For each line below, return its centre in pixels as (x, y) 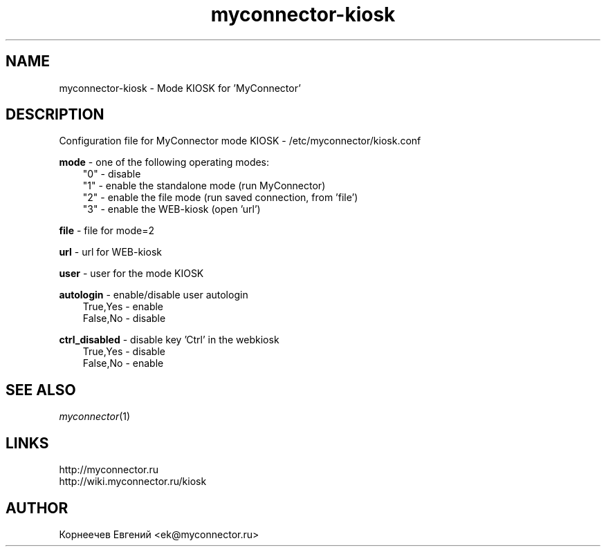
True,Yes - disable (124, 352)
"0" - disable (112, 174)
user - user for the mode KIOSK (131, 274)
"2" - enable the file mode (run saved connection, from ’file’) (220, 198)
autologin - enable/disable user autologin (154, 295)
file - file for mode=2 (107, 231)
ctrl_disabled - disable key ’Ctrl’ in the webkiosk (169, 340)
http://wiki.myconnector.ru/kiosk (133, 482)
